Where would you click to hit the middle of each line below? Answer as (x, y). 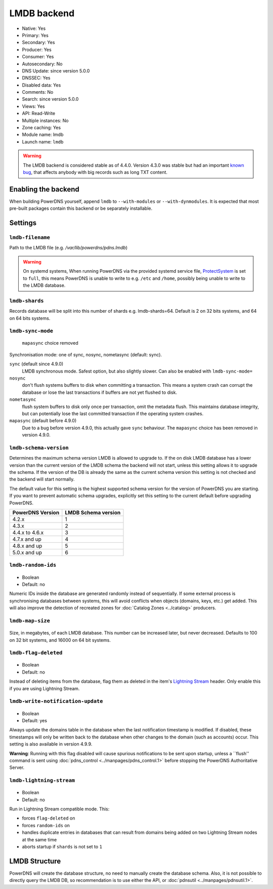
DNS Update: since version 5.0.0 (56, 70)
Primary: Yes (35, 35)
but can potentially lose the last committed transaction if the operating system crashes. (113, 414)
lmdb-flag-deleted (36, 653)
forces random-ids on (46, 825)
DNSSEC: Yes (36, 78)
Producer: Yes (37, 49)
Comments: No (38, 92)
